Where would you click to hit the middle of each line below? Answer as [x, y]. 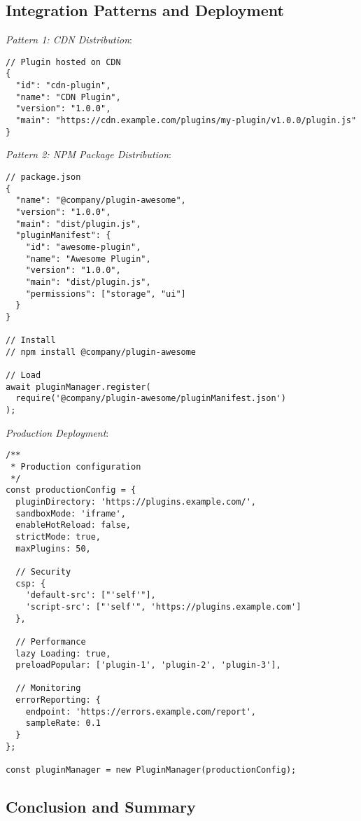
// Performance [51, 641]
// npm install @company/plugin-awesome [101, 352]
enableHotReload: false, [73, 525]
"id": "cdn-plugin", [63, 86]
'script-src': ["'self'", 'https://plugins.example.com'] [163, 606]
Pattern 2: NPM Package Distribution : [89, 154]
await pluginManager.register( [78, 387]
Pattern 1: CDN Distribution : [69, 40]
